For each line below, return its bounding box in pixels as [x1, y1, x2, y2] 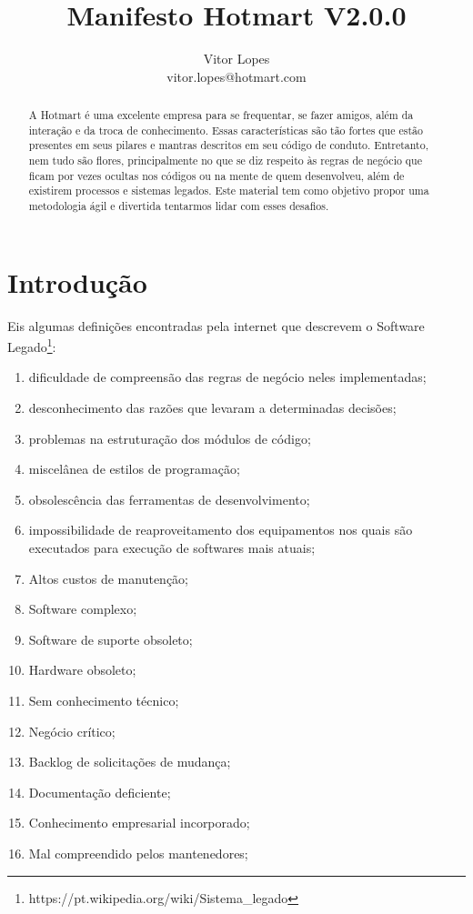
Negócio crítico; [28, 721, 116, 740]
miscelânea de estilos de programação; [28, 459, 240, 478]
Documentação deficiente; [28, 782, 171, 801]
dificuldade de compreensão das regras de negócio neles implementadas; [28, 367, 427, 387]
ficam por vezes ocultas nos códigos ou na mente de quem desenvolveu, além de [28, 167, 405, 183]
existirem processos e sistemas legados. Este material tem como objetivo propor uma [28, 183, 429, 198]
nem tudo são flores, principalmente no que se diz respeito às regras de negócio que [28, 153, 423, 168]
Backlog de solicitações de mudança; [28, 752, 231, 771]
